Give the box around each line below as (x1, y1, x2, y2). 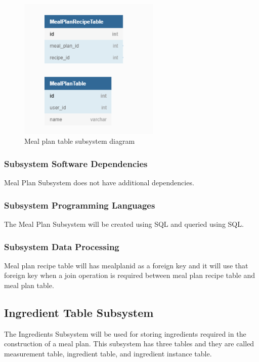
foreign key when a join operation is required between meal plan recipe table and (4, 270, 255, 280)
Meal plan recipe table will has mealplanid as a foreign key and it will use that (4, 260, 248, 270)
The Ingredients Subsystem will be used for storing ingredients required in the (4, 328, 246, 339)
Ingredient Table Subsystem (4, 305, 154, 320)
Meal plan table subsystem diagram (24, 136, 135, 146)
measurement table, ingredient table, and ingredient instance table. (4, 348, 212, 358)
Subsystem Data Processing (4, 240, 119, 253)
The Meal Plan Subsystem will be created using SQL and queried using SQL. (4, 219, 244, 229)
